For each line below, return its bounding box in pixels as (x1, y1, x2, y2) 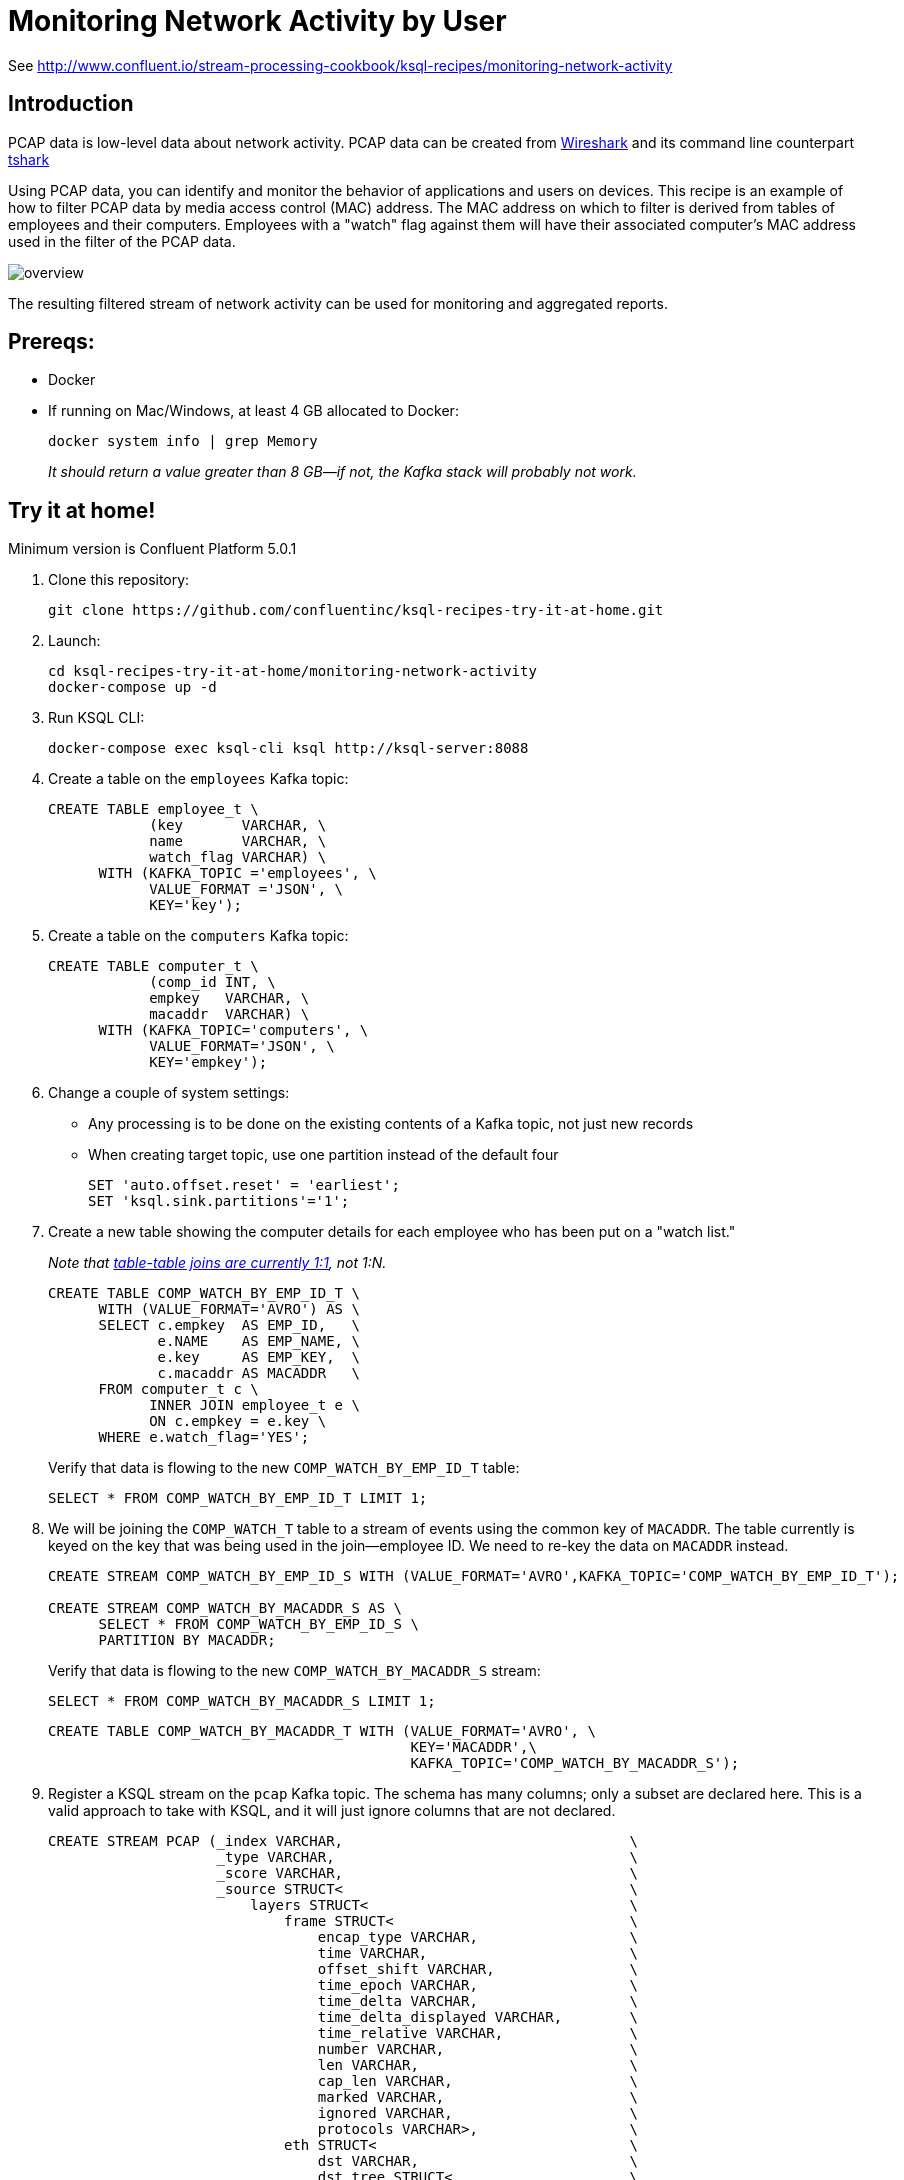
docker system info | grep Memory (48, 433, 318, 450)
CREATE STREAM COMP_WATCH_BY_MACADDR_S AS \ (48, 1600, 403, 1617)
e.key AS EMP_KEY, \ (157, 1349, 360, 1366)
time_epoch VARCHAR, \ (317, 1977, 639, 1994)
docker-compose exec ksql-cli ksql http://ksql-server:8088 (48, 740, 529, 757)
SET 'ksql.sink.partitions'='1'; (88, 1193, 350, 1210)
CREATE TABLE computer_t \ (48, 958, 259, 975)
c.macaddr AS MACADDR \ (157, 1365, 360, 1382)
